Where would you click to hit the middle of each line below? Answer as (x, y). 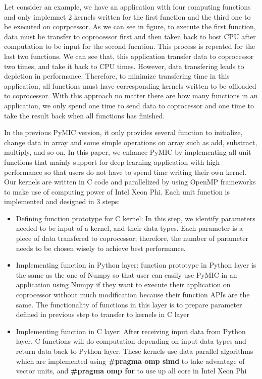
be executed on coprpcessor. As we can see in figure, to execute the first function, (130, 26)
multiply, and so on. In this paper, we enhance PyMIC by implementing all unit (128, 152)
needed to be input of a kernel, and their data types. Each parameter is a (129, 228)
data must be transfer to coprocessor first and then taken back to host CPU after (130, 36)
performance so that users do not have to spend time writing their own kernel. (125, 172)
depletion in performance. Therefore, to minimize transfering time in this (117, 76)
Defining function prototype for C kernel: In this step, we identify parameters (136, 218)
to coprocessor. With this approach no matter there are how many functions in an (131, 96)
